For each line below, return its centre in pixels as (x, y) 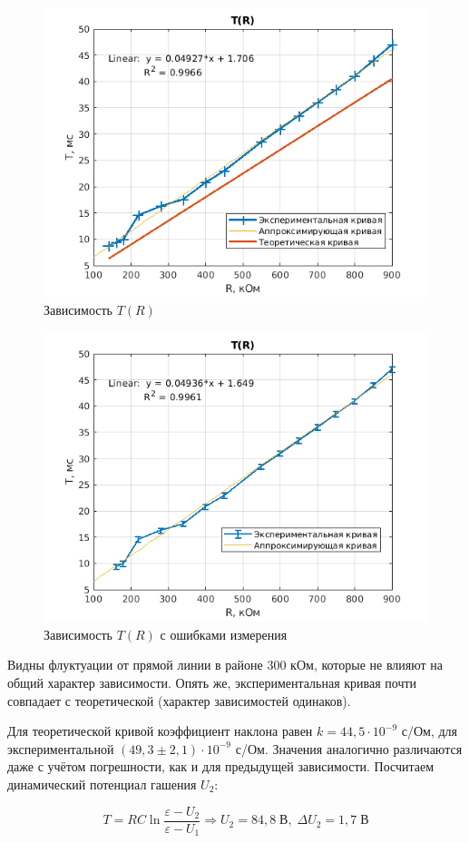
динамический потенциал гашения (102, 784)
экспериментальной (61, 748)
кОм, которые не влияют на (367, 665)
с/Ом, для (430, 731)
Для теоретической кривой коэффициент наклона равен (160, 731)
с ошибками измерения (224, 634)
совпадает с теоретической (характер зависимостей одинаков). (179, 700)
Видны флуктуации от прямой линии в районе (135, 665)
